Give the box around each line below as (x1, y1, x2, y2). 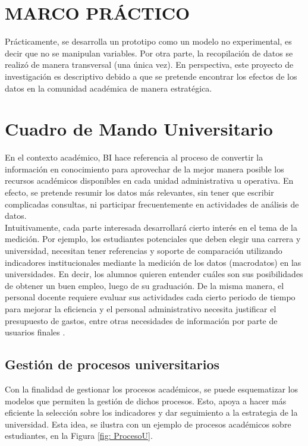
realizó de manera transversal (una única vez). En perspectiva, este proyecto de (5, 58, 294, 71)
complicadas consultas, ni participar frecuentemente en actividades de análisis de (5, 197, 299, 210)
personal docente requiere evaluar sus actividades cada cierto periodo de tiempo (5, 291, 296, 303)
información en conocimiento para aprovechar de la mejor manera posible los (5, 162, 284, 175)
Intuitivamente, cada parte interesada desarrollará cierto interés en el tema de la (5, 221, 298, 233)
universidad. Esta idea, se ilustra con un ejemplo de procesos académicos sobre (5, 417, 291, 430)
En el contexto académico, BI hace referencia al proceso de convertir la (5, 151, 263, 164)
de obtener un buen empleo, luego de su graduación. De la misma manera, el (5, 279, 284, 291)
